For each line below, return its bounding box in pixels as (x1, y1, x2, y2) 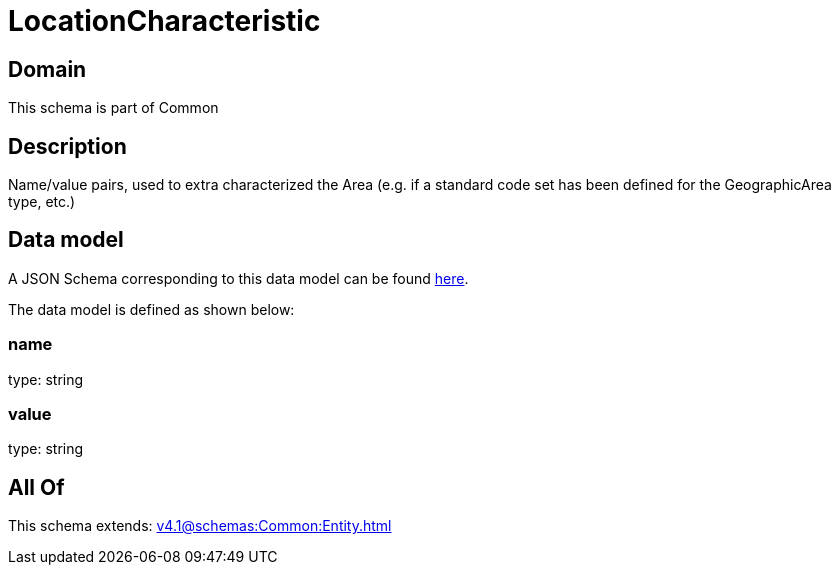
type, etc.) (8, 193, 76, 211)
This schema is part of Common (8, 99, 219, 117)
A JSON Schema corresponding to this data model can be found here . (8, 269, 469, 287)
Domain (8, 56, 87, 82)
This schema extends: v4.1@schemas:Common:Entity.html (8, 517, 392, 535)
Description (8, 133, 127, 159)
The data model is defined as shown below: (8, 300, 295, 318)
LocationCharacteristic (8, 4, 321, 38)
